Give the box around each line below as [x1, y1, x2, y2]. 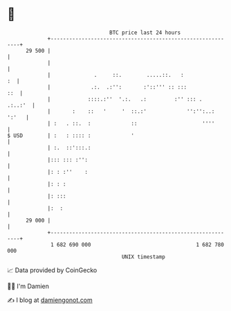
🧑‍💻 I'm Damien [7, 282, 50, 290]
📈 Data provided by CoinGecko [7, 266, 98, 274]
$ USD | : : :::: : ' [7, 132, 135, 139]
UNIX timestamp [121, 253, 166, 260]
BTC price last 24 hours [109, 29, 181, 36]
